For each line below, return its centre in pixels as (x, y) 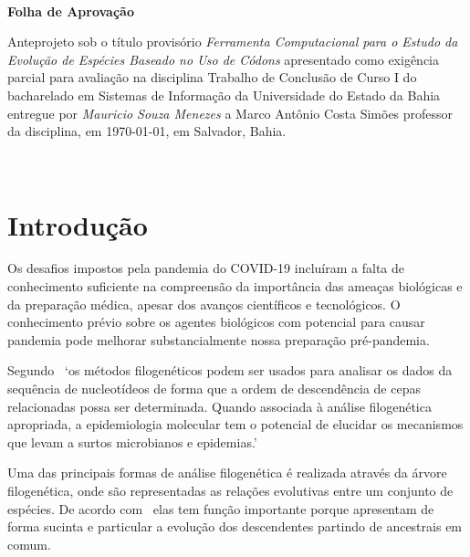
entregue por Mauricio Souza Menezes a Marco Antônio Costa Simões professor (230, 113)
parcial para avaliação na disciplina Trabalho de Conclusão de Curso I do (212, 77)
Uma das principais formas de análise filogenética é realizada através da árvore (227, 473)
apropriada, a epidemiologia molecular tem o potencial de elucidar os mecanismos (235, 424)
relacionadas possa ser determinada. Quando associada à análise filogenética (219, 406)
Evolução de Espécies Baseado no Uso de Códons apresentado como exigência (223, 59)
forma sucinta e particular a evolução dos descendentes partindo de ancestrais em (235, 526)
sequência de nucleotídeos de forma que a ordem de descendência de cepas (214, 389)
